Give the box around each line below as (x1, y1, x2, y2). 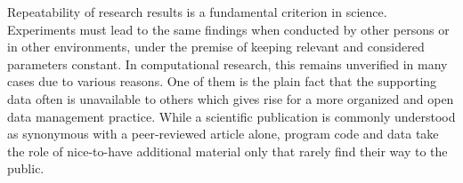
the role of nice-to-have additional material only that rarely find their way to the (7, 141, 448, 160)
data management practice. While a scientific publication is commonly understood (7, 107, 456, 125)
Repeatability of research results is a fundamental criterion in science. (7, 3, 387, 20)
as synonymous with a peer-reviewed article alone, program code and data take (7, 124, 439, 143)
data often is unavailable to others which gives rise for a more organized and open (7, 89, 454, 107)
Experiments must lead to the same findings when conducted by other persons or (7, 20, 450, 38)
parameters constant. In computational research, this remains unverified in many (7, 54, 448, 73)
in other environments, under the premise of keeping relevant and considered (7, 37, 425, 56)
